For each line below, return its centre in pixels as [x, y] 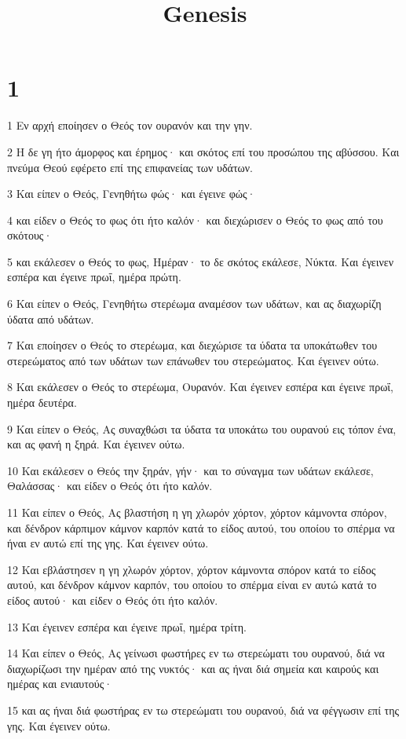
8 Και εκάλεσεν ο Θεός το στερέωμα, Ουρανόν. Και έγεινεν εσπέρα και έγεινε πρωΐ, [201, 387]
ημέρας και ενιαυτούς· [60, 684]
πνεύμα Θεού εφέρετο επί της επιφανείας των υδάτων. [130, 167]
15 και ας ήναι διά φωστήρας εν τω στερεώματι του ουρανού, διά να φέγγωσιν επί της [203, 710]
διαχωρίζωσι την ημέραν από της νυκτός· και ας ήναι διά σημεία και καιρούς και [193, 668]
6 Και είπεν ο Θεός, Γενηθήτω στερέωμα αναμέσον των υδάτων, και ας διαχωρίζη [194, 304]
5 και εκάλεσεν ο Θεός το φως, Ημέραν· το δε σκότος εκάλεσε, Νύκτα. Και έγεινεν [201, 261]
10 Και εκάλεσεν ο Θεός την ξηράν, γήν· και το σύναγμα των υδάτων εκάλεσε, [190, 470]
